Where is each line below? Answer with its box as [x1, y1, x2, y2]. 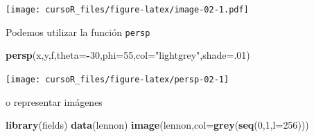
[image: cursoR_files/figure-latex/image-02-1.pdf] [6, 5, 249, 15]
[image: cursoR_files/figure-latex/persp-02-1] [6, 74, 229, 84]
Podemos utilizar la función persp [6, 24, 150, 39]
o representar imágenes [6, 94, 103, 109]
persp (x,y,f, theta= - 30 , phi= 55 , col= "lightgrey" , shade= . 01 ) [6, 48, 250, 62]
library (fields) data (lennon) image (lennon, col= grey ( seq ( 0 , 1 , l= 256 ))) [6, 118, 309, 132]
